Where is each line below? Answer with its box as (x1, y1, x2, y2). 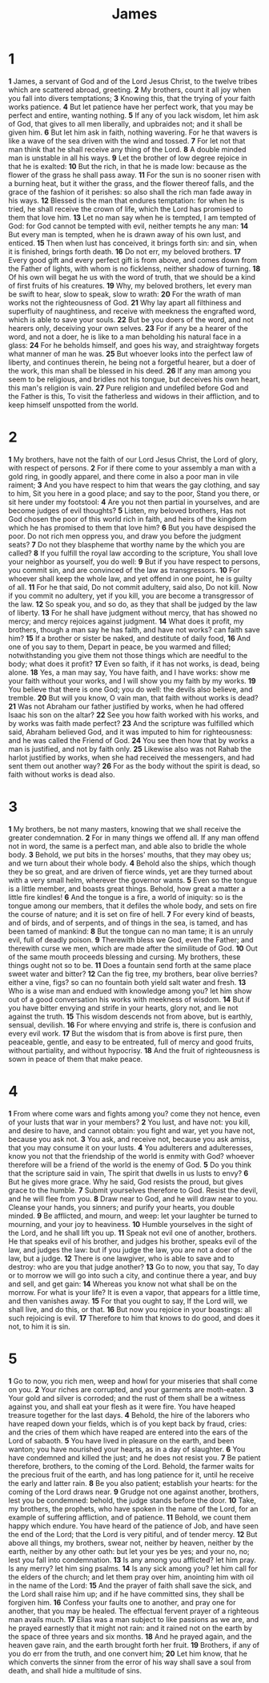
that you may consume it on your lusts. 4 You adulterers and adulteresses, (8, 1143, 254, 1152)
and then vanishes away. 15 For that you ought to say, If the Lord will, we (8, 1296, 248, 1306)
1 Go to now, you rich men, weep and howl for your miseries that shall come (8, 1376, 258, 1386)
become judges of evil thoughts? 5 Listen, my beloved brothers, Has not (8, 506, 247, 515)
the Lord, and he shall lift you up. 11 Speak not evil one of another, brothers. (8, 1228, 258, 1237)
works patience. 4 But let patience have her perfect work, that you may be (8, 102, 254, 111)
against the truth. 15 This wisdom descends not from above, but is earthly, (8, 1011, 253, 1021)
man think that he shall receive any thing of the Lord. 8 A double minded (8, 144, 247, 154)
